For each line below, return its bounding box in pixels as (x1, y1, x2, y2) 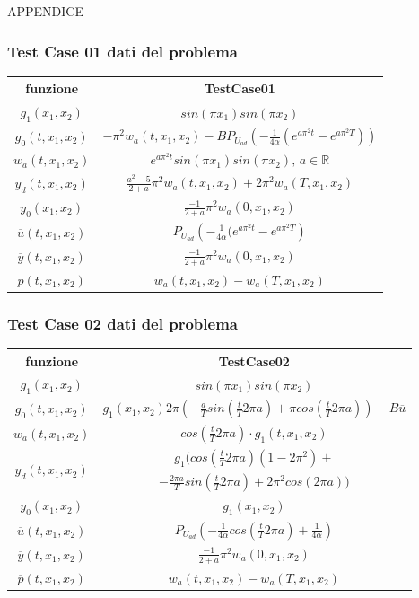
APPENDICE (7, 2, 83, 20)
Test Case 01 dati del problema (7, 40, 238, 62)
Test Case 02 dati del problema (7, 312, 238, 334)
